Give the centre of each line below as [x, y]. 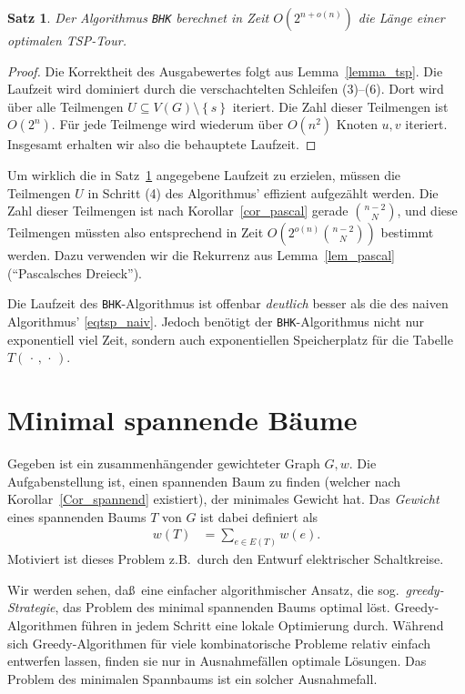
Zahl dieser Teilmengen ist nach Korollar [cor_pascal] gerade [178, 211]
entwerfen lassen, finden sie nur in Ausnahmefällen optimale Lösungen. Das [217, 661]
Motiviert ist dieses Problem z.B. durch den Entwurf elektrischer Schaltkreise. [226, 559]
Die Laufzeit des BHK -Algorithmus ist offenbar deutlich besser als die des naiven [228, 303]
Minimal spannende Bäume [182, 420]
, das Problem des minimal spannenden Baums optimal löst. [222, 607]
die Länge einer [401, 17]
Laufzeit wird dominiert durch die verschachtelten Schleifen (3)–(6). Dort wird [226, 89]
